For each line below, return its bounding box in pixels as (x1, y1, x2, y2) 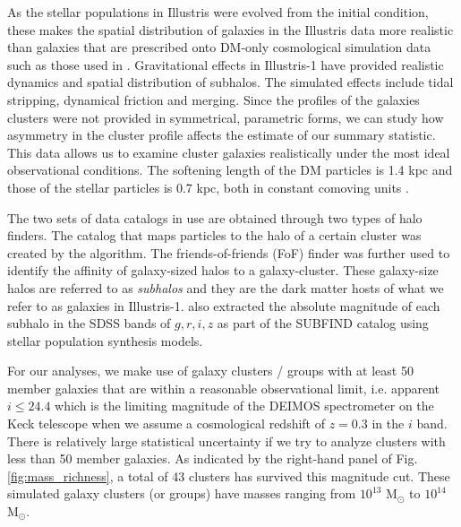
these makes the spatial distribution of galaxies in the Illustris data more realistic (7, 20, 454, 39)
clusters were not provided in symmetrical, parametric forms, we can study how (7, 108, 444, 126)
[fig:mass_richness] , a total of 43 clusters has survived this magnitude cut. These (7, 466, 450, 485)
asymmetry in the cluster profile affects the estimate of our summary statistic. (7, 125, 436, 144)
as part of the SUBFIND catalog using (217, 314, 429, 333)
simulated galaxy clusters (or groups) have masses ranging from (7, 484, 356, 503)
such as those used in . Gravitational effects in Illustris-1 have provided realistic (7, 55, 444, 73)
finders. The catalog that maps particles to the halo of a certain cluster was (7, 226, 422, 245)
